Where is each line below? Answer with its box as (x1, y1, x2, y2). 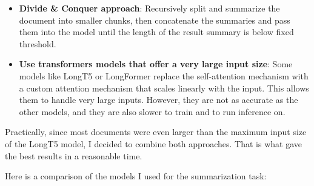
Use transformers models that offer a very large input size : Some (19, 58, 293, 70)
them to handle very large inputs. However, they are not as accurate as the (19, 93, 298, 106)
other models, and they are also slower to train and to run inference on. (19, 105, 286, 118)
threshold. (19, 37, 56, 50)
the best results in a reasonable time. (5, 149, 142, 162)
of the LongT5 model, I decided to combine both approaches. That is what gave (5, 137, 302, 150)
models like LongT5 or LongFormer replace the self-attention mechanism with (19, 69, 309, 82)
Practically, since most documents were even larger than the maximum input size (5, 125, 307, 138)
